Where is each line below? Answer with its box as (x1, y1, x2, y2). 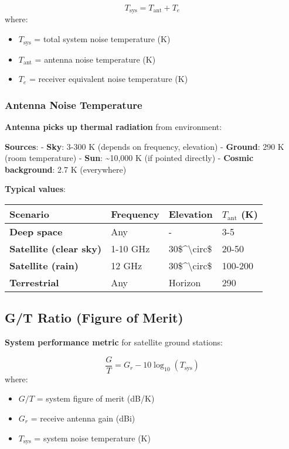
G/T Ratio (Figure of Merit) (5, 309, 183, 327)
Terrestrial (9, 275, 59, 289)
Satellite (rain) (9, 258, 79, 272)
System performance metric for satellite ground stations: (5, 336, 223, 348)
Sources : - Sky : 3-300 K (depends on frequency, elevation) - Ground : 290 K (5, 140, 284, 152)
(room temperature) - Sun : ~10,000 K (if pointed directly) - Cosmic (5, 152, 254, 164)
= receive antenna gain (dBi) (30, 412, 135, 424)
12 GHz (111, 258, 142, 272)
